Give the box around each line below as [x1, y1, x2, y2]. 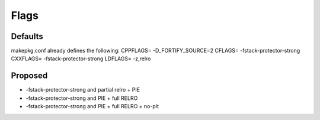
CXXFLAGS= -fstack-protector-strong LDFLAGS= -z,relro [11, 55, 151, 62]
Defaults [11, 31, 44, 41]
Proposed [11, 71, 48, 81]
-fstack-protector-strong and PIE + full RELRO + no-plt [25, 103, 159, 110]
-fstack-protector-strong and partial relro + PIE [25, 86, 140, 93]
